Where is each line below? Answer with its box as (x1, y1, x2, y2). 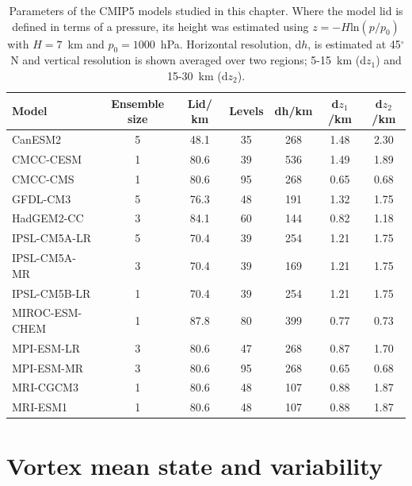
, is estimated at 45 (307, 35, 401, 52)
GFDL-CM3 (12, 190, 71, 206)
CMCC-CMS (12, 170, 74, 187)
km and (67, 35, 105, 52)
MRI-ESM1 (12, 399, 68, 415)
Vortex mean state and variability (6, 449, 383, 481)
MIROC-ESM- (12, 304, 82, 321)
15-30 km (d (166, 67, 228, 83)
